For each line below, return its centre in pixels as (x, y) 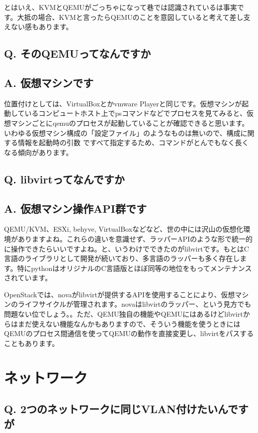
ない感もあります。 (42, 27)
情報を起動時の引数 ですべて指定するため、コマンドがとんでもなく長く (133, 142)
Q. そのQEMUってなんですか (78, 53)
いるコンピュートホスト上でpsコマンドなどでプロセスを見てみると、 (136, 113)
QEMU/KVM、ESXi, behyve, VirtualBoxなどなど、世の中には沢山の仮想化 (124, 229)
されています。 (28, 278)
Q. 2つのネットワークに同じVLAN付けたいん (116, 409)
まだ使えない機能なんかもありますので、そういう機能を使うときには (129, 323)
